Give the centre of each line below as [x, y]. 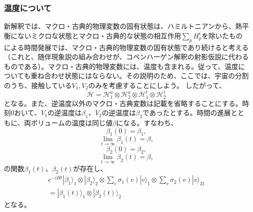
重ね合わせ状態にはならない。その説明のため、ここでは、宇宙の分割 [139, 76]
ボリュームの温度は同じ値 [72, 122]
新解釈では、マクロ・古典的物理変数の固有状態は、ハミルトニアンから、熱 [123, 26]
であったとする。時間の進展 [187, 113]
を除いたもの [222, 35]
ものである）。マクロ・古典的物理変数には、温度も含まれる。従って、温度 [121, 66]
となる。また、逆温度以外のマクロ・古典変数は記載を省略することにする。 [123, 103]
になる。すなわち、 [147, 122]
